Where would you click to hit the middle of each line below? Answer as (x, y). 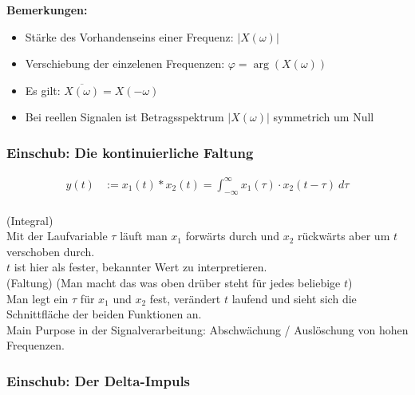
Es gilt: (43, 90)
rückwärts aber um (344, 236)
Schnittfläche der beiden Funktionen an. (104, 314)
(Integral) (30, 220)
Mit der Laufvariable (57, 236)
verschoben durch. (51, 251)
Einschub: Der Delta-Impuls (99, 380)
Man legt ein (38, 298)
